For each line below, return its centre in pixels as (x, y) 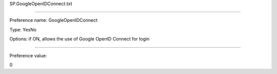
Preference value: (28, 55)
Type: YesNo (23, 29)
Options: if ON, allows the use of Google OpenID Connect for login (80, 39)
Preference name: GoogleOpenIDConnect (54, 20)
